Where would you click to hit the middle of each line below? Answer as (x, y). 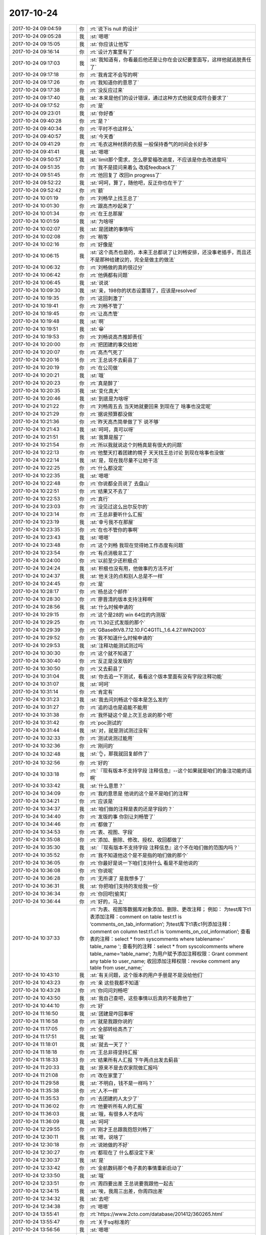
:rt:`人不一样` (105, 1091)
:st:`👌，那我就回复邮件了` (120, 753)
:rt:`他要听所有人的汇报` (117, 1106)
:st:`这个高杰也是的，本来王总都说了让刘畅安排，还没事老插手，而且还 (171, 252)
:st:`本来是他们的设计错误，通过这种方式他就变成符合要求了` (159, 98)
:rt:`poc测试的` (106, 723)
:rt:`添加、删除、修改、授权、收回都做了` (137, 840)
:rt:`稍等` (100, 237)
